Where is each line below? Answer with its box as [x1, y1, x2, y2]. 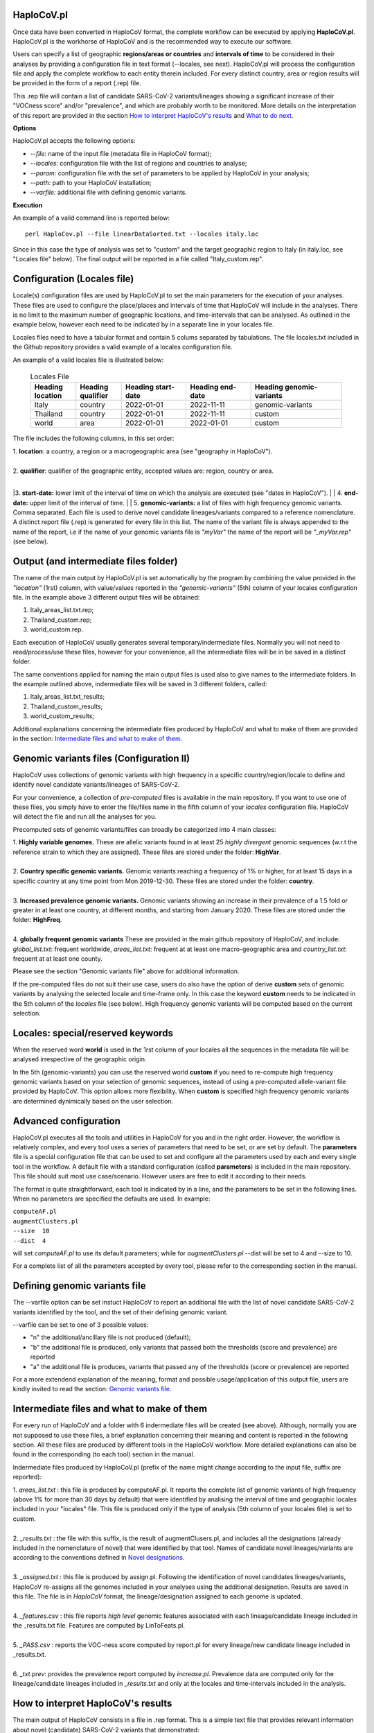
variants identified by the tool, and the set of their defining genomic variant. [12, 1307, 229, 1316]
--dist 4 [12, 1237, 46, 1244]
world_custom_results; [30, 712, 95, 720]
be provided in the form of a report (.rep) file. [12, 79, 141, 87]
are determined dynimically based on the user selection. [12, 1097, 173, 1105]
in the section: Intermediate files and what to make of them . [12, 735, 183, 743]
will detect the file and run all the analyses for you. [12, 812, 157, 821]
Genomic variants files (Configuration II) [12, 752, 190, 764]
